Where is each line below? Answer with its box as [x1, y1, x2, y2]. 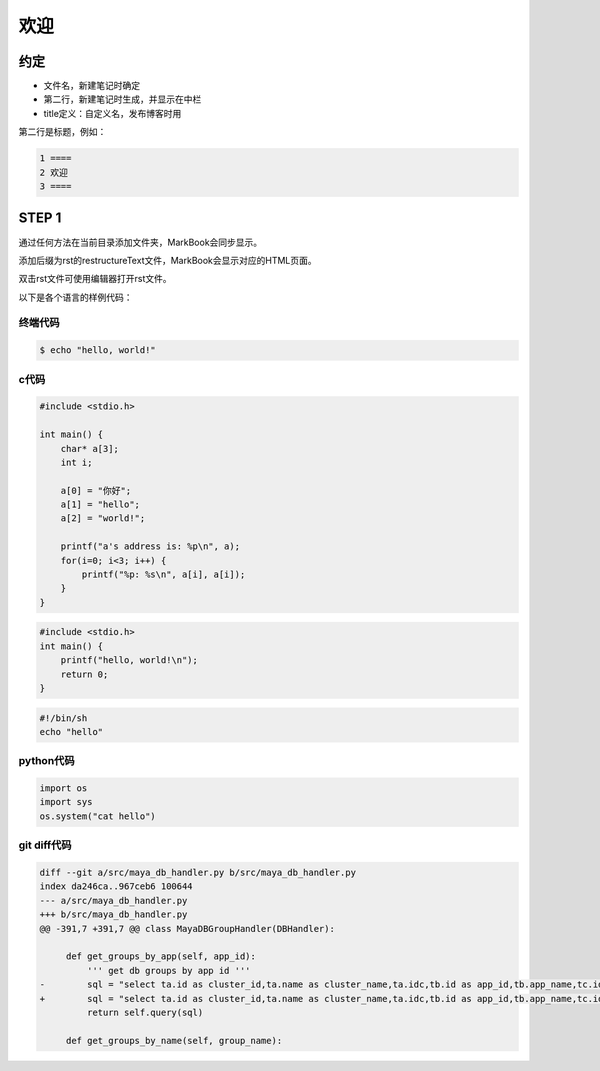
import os [39, 783, 88, 794]
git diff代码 [18, 838, 72, 852]
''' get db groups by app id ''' [86, 965, 251, 976]
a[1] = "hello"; [60, 499, 140, 510]
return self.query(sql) [86, 1006, 204, 1018]
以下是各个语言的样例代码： [18, 291, 133, 303]
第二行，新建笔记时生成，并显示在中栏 [43, 93, 202, 105]
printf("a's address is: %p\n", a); [60, 541, 240, 552]
